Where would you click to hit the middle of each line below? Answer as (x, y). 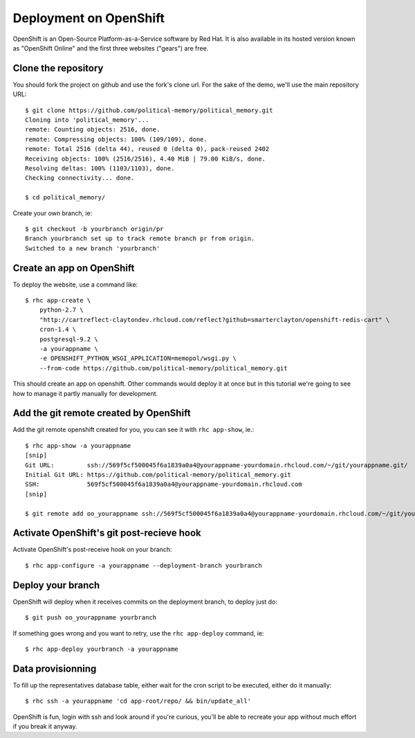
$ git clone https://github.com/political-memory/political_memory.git (149, 110)
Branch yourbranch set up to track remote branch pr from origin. (140, 238)
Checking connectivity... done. (80, 178)
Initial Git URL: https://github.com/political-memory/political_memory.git (158, 475)
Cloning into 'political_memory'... (87, 120)
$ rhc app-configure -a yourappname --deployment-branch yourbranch (144, 565)
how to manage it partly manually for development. (85, 393)
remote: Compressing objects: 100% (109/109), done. (116, 139)
